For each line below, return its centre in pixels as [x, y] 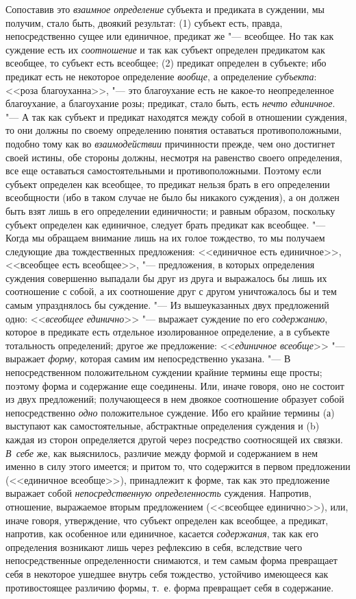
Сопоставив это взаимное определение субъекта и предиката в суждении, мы [165, 9]
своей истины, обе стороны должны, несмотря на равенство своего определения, [174, 157]
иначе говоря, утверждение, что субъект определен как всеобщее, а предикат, [167, 520]
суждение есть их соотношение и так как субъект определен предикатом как [165, 49]
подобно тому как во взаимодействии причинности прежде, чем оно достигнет [170, 143]
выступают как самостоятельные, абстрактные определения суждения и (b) [163, 426]
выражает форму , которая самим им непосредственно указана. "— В [148, 359]
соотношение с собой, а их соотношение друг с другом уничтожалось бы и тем [171, 291]
